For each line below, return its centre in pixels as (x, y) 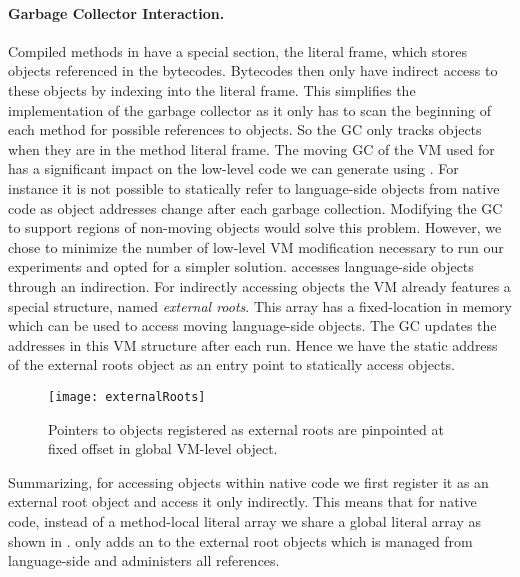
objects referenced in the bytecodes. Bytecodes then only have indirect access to (253, 70)
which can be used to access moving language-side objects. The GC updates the (252, 325)
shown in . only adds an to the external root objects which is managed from (240, 540)
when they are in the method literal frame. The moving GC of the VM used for (251, 148)
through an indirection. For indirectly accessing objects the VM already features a (259, 285)
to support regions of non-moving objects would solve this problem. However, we (255, 227)
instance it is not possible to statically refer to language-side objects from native (254, 187)
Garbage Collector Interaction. (116, 12)
